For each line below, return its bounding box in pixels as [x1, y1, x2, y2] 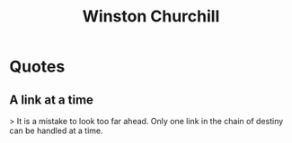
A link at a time [9, 92, 94, 107]
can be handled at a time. [9, 125, 103, 136]
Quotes [9, 56, 66, 77]
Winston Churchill [82, 6, 220, 27]
